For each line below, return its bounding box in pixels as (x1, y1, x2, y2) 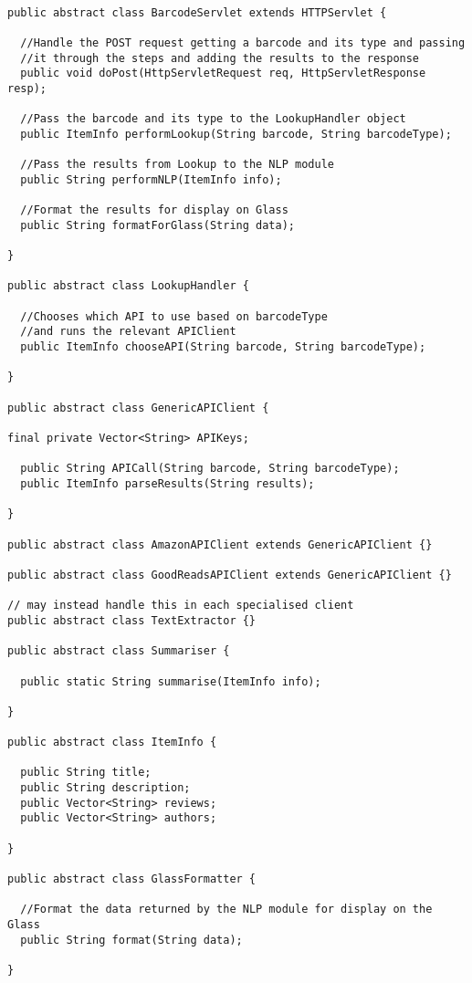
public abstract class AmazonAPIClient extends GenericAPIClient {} (7, 538, 433, 551)
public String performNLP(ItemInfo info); (20, 173, 282, 186)
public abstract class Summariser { (7, 644, 230, 658)
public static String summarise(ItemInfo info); (20, 675, 321, 688)
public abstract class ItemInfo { (7, 736, 217, 749)
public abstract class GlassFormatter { (7, 873, 257, 886)
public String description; (20, 781, 191, 795)
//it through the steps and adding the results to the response (20, 51, 420, 65)
